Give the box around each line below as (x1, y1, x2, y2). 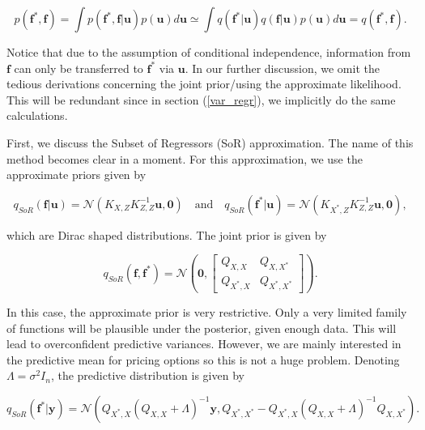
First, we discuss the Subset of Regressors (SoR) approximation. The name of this (6, 134, 414, 151)
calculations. (6, 107, 68, 124)
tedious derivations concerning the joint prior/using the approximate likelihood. (6, 75, 402, 92)
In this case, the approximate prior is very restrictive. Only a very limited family (6, 304, 407, 321)
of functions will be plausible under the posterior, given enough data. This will (6, 319, 397, 336)
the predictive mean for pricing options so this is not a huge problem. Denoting (6, 351, 400, 368)
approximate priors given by (6, 166, 147, 183)
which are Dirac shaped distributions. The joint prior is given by (6, 226, 327, 243)
